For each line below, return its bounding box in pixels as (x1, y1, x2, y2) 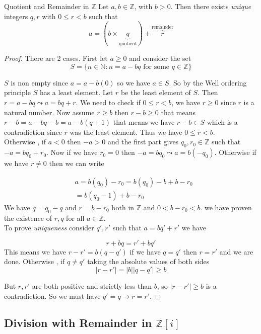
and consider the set (129, 53, 191, 63)
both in (111, 202, 135, 212)
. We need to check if (76, 97, 141, 107)
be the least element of (120, 87, 191, 98)
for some (143, 63, 170, 70)
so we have (117, 77, 150, 88)
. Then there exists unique (170, 1, 251, 11)
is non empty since (11, 77, 68, 88)
